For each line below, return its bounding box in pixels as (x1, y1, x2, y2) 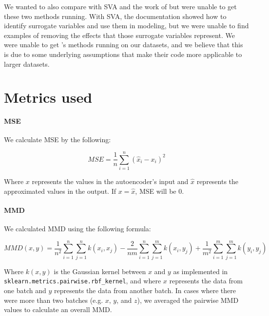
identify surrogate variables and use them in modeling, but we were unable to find (4, 20, 249, 31)
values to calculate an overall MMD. (4, 304, 112, 315)
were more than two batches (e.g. (4, 295, 103, 305)
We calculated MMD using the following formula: (4, 223, 151, 234)
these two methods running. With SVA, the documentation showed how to (4, 11, 227, 21)
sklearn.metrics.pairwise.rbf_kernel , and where (4, 276, 161, 286)
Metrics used (4, 87, 93, 107)
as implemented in (173, 266, 228, 276)
